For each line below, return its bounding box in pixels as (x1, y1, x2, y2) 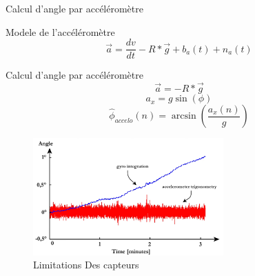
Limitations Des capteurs (33, 257, 139, 272)
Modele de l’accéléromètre (6, 24, 115, 39)
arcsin (171, 111, 196, 121)
